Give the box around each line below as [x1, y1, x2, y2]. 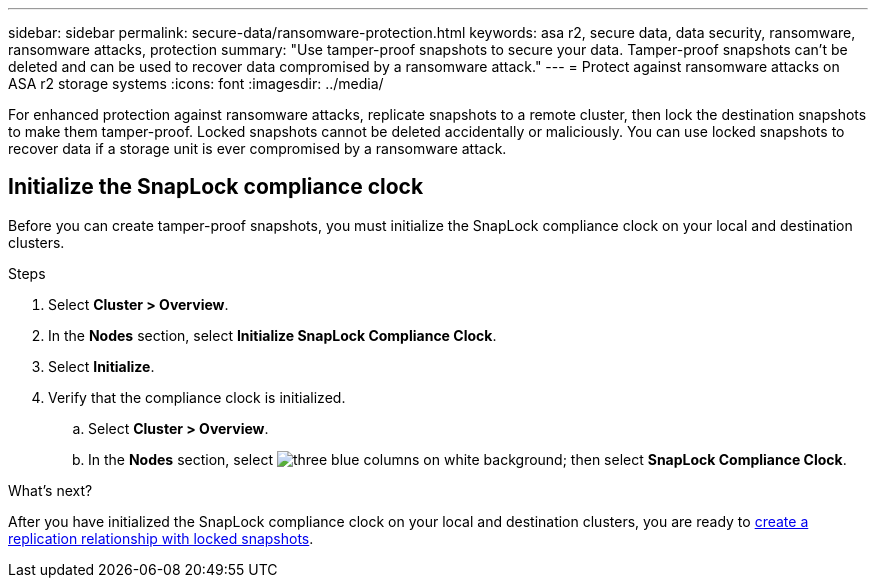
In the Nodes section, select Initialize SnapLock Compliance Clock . [48, 326, 497, 344]
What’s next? [8, 481, 93, 499]
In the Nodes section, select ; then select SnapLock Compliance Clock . [88, 450, 847, 468]
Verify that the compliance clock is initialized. [48, 388, 346, 406]
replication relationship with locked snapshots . [8, 529, 314, 547]
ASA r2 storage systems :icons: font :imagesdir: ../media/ [8, 75, 384, 92]
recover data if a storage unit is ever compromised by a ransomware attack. [8, 140, 507, 157]
